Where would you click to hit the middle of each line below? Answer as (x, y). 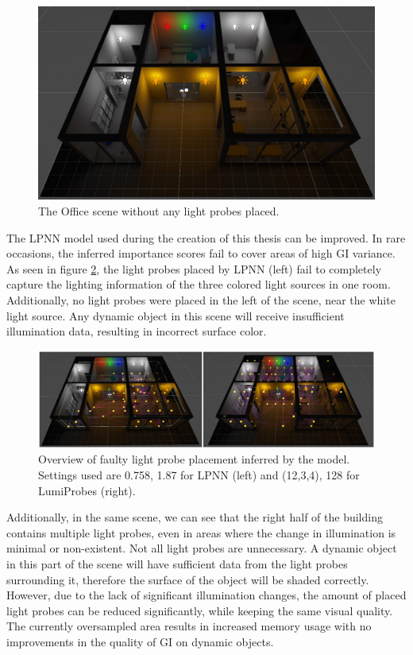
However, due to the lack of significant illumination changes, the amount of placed (206, 595)
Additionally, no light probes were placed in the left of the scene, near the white (201, 300)
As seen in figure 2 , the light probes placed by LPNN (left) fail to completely (194, 268)
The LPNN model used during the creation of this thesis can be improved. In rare (206, 237)
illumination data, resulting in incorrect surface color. (137, 331)
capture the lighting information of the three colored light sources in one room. (199, 284)
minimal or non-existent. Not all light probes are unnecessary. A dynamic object (202, 548)
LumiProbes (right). (87, 490)
